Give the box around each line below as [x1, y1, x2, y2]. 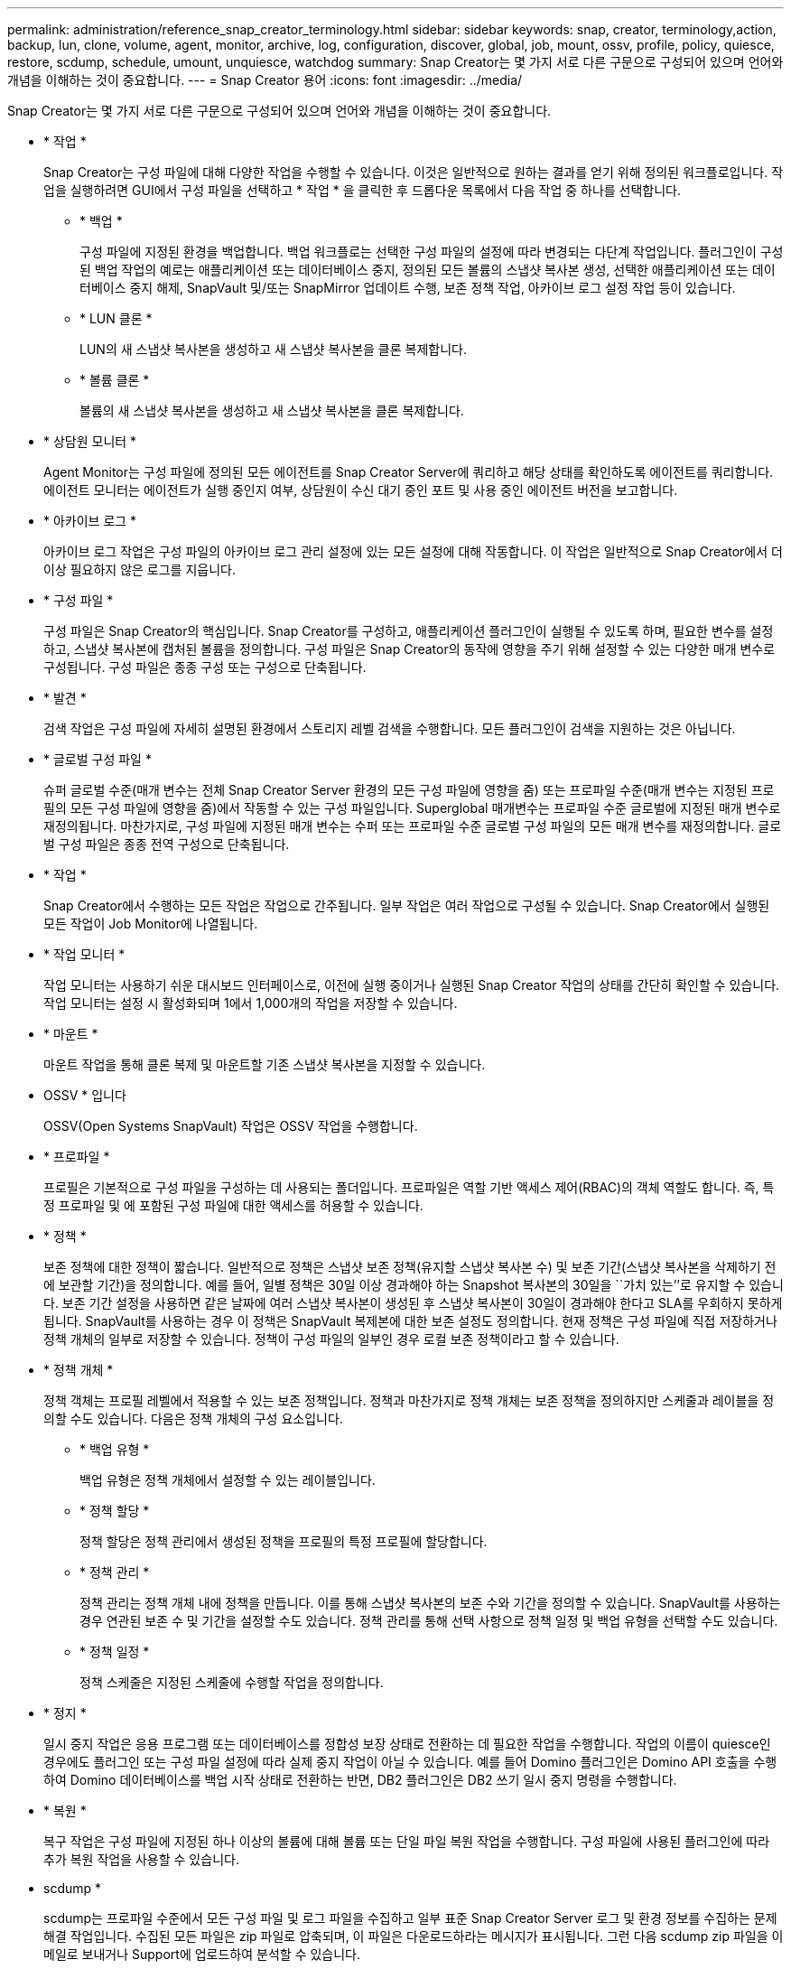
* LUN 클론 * [79, 311, 153, 326]
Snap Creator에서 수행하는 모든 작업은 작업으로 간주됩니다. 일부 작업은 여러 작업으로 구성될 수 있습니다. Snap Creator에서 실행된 [43, 898, 770, 913]
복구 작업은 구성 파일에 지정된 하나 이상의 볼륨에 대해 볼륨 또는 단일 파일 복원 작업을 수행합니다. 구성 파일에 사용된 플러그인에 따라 [43, 1834, 770, 1849]
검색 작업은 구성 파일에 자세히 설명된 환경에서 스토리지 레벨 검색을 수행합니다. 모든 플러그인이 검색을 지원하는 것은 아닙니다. [43, 721, 736, 736]
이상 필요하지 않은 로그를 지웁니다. [43, 562, 236, 577]
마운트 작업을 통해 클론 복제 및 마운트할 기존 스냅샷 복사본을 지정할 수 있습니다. [43, 1057, 486, 1072]
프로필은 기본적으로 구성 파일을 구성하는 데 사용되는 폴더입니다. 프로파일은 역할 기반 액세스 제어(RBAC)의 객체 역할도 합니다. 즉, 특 [43, 1180, 775, 1195]
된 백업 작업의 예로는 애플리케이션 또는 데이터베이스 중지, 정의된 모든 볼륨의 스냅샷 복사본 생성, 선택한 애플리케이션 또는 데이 [79, 262, 776, 277]
